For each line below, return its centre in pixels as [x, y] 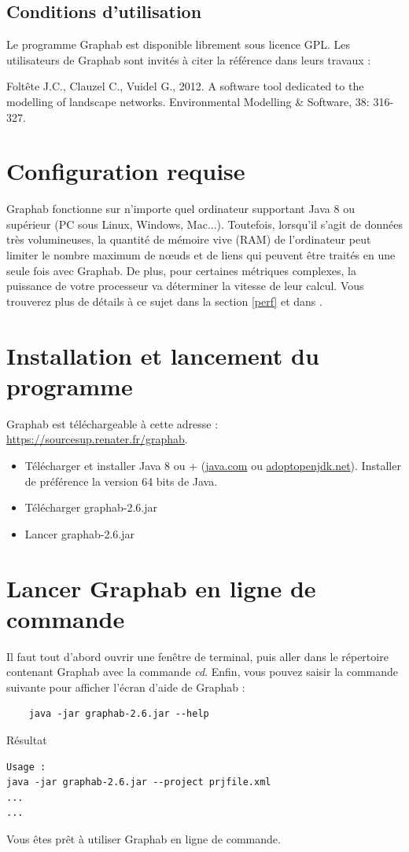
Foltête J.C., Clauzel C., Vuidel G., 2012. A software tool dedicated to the [185, 86]
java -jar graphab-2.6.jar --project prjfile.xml [139, 782]
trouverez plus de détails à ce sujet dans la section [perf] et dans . [164, 301]
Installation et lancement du [163, 355]
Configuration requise [126, 171]
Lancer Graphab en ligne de [161, 588]
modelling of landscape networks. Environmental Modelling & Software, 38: [188, 101]
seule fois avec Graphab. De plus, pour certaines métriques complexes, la [181, 270]
